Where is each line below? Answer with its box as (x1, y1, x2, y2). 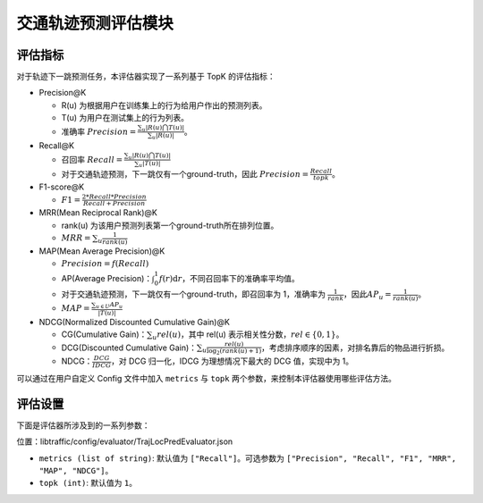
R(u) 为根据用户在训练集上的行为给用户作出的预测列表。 (61, 99, 267, 111)
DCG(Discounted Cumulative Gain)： (61, 342, 197, 353)
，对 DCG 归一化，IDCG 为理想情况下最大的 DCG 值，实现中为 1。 (110, 356, 354, 366)
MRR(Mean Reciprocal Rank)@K (38, 207, 158, 218)
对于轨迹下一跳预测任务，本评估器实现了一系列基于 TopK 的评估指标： (16, 71, 276, 82)
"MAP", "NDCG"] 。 (38, 465, 114, 475)
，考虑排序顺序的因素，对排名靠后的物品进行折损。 (260, 342, 450, 353)
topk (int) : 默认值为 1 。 (38, 478, 138, 489)
